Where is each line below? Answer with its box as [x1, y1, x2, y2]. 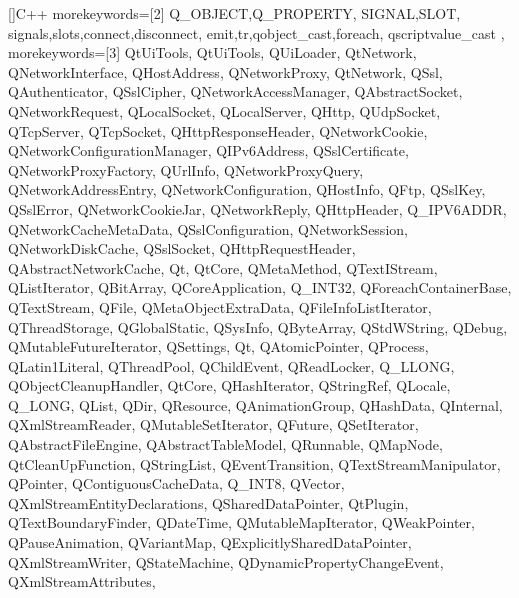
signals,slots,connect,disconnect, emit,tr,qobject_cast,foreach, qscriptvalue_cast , [8, 22, 505, 43]
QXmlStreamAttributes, [8, 571, 156, 592]
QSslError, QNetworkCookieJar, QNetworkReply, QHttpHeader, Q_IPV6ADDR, [8, 198, 507, 219]
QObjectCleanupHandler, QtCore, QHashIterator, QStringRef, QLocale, [8, 375, 451, 396]
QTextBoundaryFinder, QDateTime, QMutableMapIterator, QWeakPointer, [8, 512, 475, 533]
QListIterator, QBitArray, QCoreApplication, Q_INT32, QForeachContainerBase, [8, 277, 512, 298]
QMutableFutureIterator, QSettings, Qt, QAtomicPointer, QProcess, [8, 336, 429, 357]
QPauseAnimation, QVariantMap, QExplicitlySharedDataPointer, [8, 532, 412, 553]
